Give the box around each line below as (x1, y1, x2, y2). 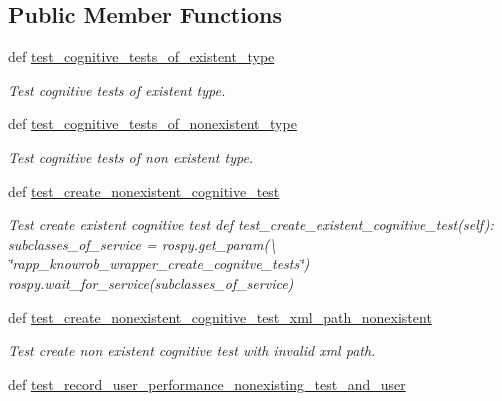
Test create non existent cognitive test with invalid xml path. (8, 340, 376, 361)
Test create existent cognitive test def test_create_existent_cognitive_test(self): (8, 214, 494, 235)
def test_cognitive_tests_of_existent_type (8, 46, 275, 67)
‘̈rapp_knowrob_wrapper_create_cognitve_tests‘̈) (8, 253, 310, 274)
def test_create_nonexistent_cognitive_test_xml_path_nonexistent (8, 306, 432, 327)
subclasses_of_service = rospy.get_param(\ (8, 233, 277, 254)
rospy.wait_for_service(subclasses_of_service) (8, 272, 294, 293)
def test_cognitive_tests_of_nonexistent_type (8, 113, 297, 134)
